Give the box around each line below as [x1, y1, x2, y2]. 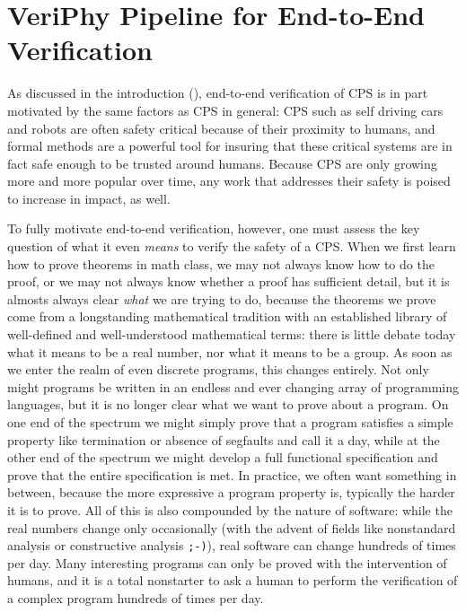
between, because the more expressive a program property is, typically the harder [7, 483, 455, 502]
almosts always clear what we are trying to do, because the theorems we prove [7, 289, 436, 308]
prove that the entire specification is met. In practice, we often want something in [7, 465, 457, 484]
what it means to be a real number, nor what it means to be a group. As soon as [7, 342, 453, 361]
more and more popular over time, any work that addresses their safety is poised [7, 171, 451, 190]
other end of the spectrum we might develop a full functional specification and [7, 448, 438, 467]
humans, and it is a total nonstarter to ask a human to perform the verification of [7, 571, 458, 590]
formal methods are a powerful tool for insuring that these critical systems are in [7, 136, 453, 155]
